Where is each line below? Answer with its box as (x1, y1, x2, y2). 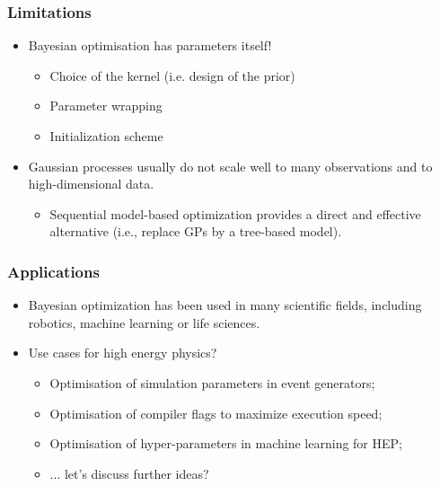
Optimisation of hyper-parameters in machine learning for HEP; (49, 434, 402, 453)
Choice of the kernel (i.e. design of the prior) (49, 66, 295, 84)
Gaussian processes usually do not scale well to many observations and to (28, 156, 433, 175)
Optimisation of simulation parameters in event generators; (49, 373, 375, 392)
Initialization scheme (49, 127, 163, 145)
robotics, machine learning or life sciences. (28, 313, 260, 331)
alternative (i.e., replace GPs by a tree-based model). (49, 222, 342, 241)
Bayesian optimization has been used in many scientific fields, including (28, 296, 422, 314)
